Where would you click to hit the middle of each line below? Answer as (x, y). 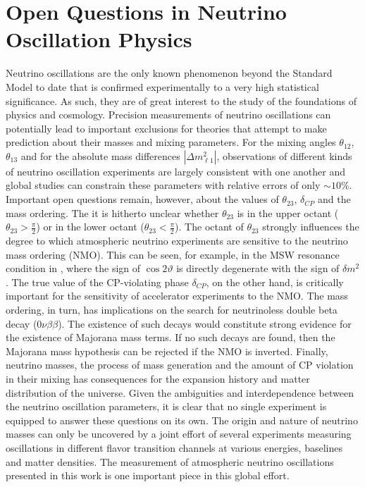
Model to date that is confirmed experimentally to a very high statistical (162, 86)
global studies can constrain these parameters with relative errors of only (163, 185)
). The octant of (209, 227)
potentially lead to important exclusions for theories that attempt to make (166, 128)
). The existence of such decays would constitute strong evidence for (205, 323)
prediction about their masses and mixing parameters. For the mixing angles (171, 142)
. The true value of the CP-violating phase (97, 282)
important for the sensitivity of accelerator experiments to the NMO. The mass (177, 296)
